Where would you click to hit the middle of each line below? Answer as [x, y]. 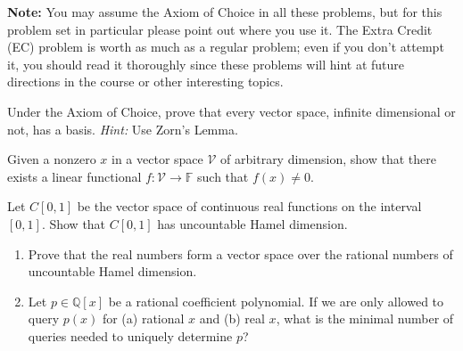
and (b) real [232, 318]
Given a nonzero [52, 159]
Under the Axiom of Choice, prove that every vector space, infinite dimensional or [231, 111]
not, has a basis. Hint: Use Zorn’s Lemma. [123, 129]
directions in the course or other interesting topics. [145, 82]
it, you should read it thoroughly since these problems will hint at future [206, 64]
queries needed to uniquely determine [130, 335]
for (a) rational [143, 318]
